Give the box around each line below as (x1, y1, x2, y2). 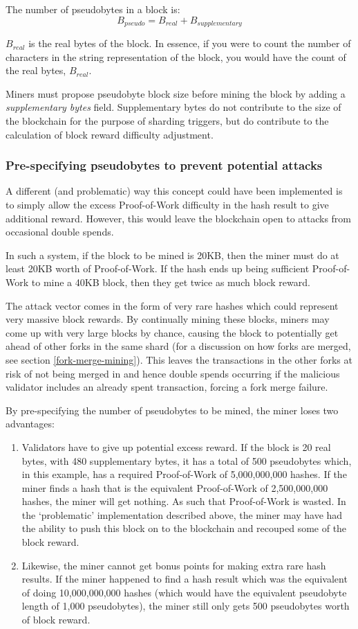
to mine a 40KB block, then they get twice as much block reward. (31, 274, 310, 289)
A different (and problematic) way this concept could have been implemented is (6, 184, 343, 198)
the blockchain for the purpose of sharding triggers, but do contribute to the (6, 114, 329, 128)
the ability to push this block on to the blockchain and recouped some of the (21, 521, 347, 535)
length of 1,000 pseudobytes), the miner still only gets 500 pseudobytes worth (21, 599, 350, 613)
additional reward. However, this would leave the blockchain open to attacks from (6, 211, 352, 225)
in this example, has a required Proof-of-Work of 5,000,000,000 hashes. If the (21, 467, 347, 481)
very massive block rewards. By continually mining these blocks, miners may (6, 312, 330, 326)
